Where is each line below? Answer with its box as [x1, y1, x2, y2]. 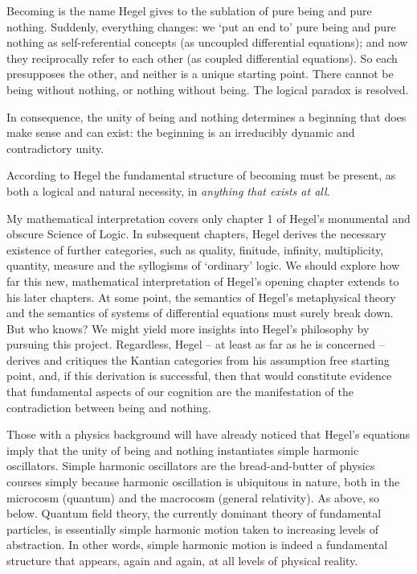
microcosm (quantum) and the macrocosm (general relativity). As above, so [6, 489, 379, 506]
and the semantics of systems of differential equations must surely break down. [6, 304, 394, 321]
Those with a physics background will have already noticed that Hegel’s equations [6, 426, 411, 443]
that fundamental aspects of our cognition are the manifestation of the [6, 383, 354, 400]
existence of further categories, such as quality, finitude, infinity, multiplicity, [6, 241, 384, 258]
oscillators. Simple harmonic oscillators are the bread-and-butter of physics [6, 457, 375, 474]
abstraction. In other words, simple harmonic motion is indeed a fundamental [6, 536, 388, 553]
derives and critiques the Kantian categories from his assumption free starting [6, 351, 390, 368]
